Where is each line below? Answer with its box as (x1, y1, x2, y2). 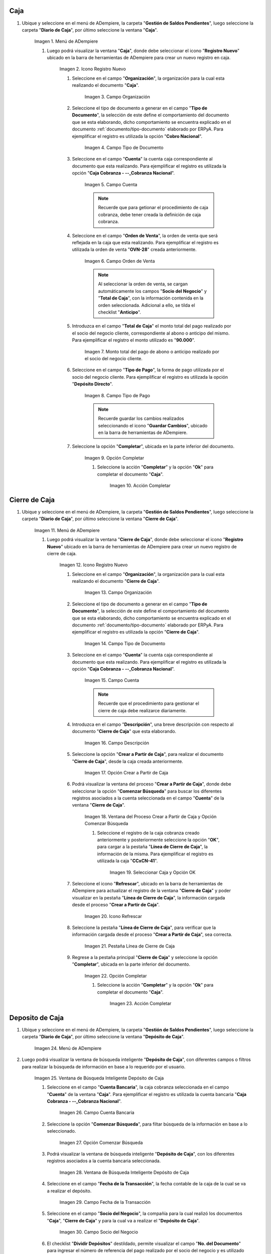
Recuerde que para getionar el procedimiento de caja (98, 205, 208, 211)
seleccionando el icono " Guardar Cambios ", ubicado (98, 422, 208, 428)
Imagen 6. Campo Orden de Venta (84, 258, 155, 264)
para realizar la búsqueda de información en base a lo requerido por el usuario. (22, 1063, 186, 1069)
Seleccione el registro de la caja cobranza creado (97, 830, 200, 836)
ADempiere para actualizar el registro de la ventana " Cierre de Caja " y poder (72, 888, 231, 894)
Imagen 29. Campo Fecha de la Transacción (59, 1199, 151, 1205)
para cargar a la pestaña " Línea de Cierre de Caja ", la (97, 844, 208, 850)
